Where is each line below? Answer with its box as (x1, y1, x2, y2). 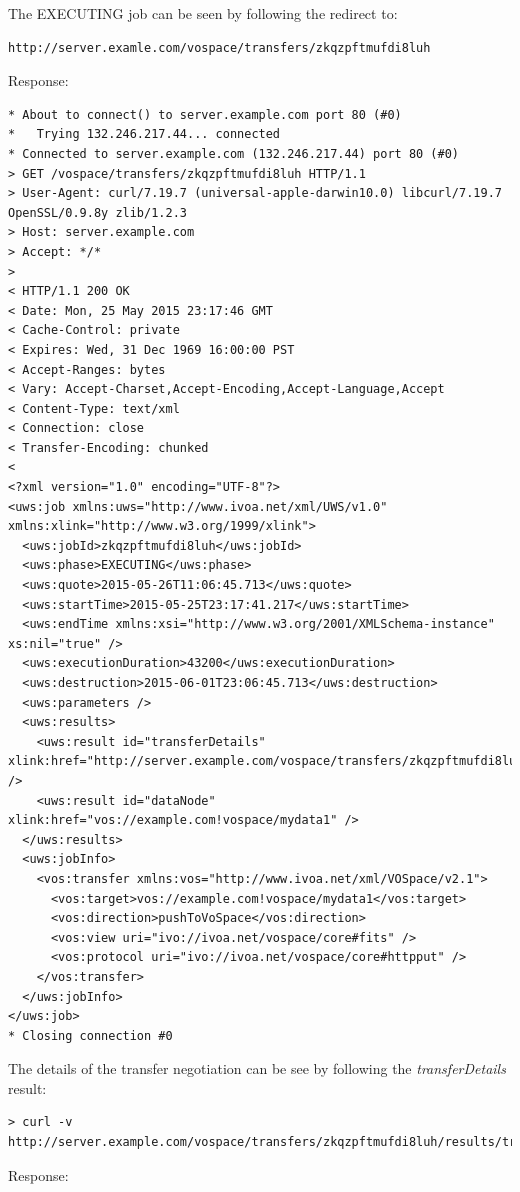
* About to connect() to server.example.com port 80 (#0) (8, 107, 402, 122)
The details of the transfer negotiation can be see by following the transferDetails (8, 1058, 506, 1079)
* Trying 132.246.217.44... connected (8, 127, 281, 142)
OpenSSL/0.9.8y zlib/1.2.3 (8, 205, 187, 220)
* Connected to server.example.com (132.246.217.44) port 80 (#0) (8, 146, 460, 161)
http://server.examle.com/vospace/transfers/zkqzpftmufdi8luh (8, 40, 431, 55)
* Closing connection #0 (8, 1028, 173, 1043)
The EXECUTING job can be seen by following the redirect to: (8, 3, 398, 23)
